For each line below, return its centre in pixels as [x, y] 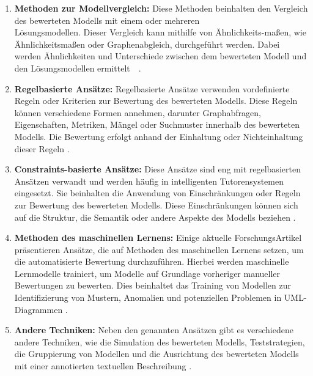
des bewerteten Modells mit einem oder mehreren [107, 20]
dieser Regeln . [42, 148]
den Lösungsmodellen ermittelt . [78, 68]
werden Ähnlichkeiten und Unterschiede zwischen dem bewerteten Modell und [160, 56]
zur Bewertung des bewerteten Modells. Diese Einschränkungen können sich [156, 205]
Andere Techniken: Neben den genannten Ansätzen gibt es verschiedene [154, 330]
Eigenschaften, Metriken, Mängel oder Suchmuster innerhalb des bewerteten [157, 124]
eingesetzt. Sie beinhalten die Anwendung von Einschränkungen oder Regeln [157, 193]
